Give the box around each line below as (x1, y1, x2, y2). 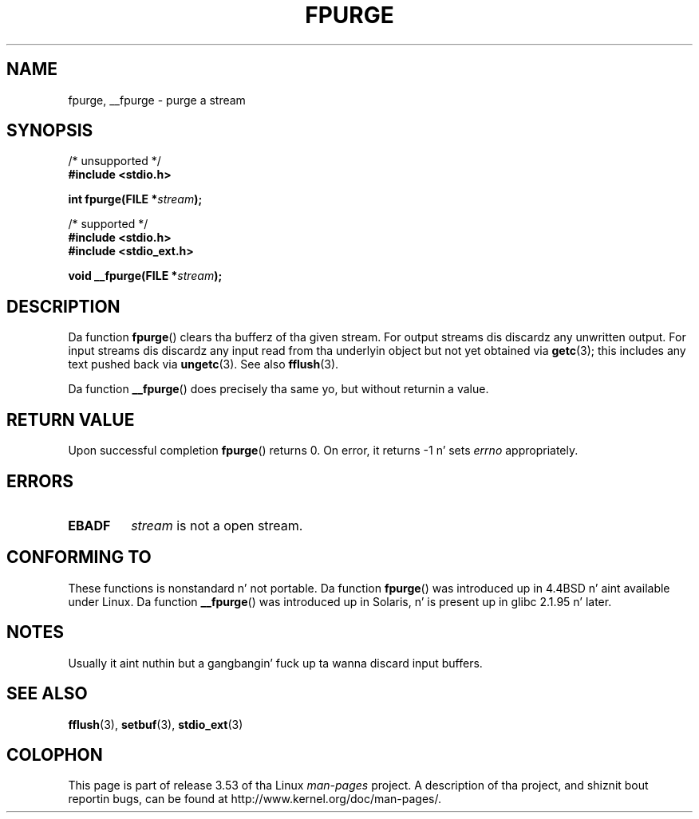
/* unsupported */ (68, 154, 161, 168)
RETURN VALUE (6, 409, 135, 430)
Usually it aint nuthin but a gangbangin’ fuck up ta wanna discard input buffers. (68, 656, 483, 670)
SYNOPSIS (6, 120, 93, 141)
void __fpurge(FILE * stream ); (68, 269, 223, 283)
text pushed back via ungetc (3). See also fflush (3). (68, 357, 339, 372)
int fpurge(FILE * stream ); (68, 192, 203, 207)
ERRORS (6, 471, 74, 491)
